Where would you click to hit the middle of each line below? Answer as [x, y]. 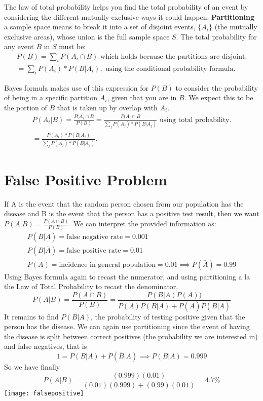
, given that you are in [142, 97]
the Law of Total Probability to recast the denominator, [91, 286]
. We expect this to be [219, 97]
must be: [72, 46]
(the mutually [236, 27]
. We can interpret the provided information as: [143, 224]
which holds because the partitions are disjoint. [174, 56]
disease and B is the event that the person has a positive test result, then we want [132, 213]
